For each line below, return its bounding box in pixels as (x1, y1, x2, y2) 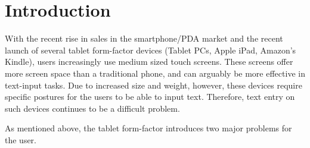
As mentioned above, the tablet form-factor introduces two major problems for (5, 122, 292, 134)
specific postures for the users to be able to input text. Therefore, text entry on (5, 90, 295, 103)
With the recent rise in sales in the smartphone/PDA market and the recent (5, 32, 283, 45)
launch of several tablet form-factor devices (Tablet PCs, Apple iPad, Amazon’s (5, 43, 296, 56)
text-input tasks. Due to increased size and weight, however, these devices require (5, 78, 302, 91)
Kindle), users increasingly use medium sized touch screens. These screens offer (5, 55, 293, 68)
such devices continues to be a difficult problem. (5, 102, 180, 114)
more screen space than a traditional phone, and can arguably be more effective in (5, 67, 305, 79)
